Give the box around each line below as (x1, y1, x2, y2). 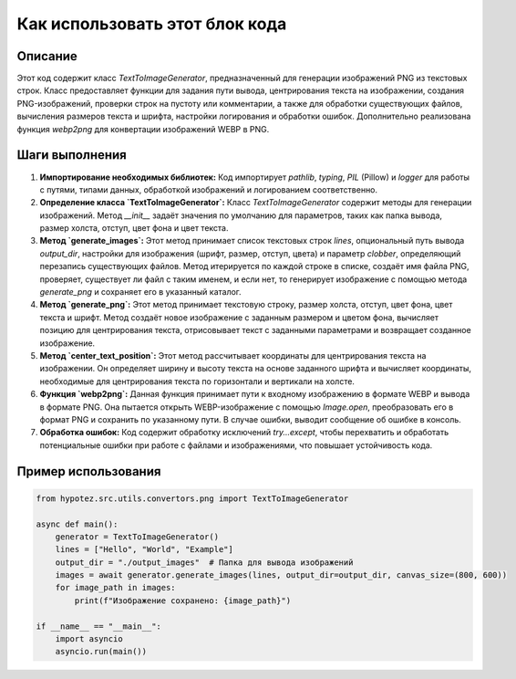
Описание (16, 48, 77, 64)
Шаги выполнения (16, 147, 127, 163)
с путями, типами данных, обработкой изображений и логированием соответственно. (39, 183, 378, 195)
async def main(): (36, 518, 119, 529)
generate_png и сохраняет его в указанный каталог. (39, 287, 242, 298)
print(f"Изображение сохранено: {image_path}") (74, 595, 292, 606)
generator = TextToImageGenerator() (55, 531, 219, 542)
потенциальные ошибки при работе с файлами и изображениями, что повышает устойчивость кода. (39, 439, 433, 451)
